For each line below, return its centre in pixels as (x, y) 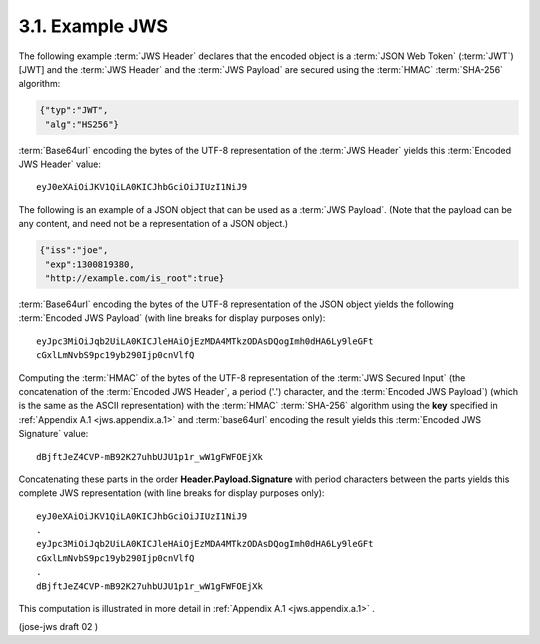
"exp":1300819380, (90, 264)
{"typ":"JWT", (74, 110)
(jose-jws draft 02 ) (58, 627)
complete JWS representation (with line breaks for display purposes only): (171, 493)
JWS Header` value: (60, 164)
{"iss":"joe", (74, 250)
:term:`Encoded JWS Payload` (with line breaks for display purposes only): (172, 318)
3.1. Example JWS (93, 26)
